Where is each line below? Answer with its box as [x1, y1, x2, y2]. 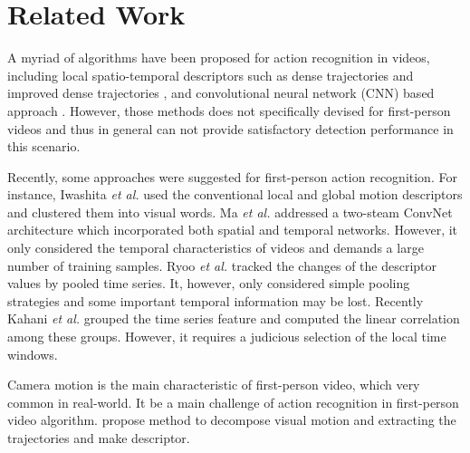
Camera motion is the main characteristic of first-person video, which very [7, 375, 420, 394]
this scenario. [7, 137, 81, 156]
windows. [7, 344, 58, 363]
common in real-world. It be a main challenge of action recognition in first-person [7, 392, 459, 411]
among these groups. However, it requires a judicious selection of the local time [7, 327, 446, 346]
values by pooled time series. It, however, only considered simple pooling [7, 274, 410, 293]
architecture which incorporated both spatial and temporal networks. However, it [7, 220, 458, 239]
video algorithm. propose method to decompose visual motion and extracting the [7, 410, 456, 429]
